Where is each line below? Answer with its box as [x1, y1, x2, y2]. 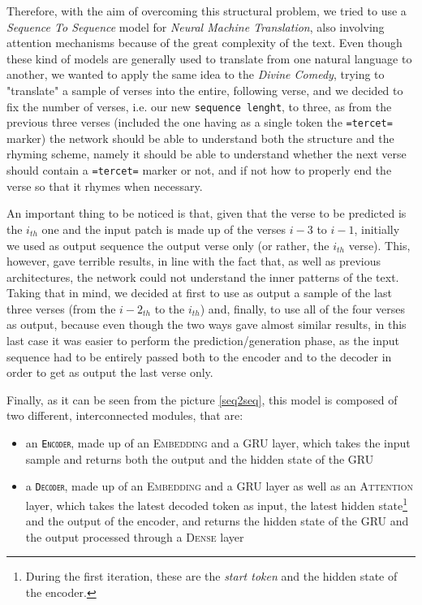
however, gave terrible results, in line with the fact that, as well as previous [6, 253, 381, 270]
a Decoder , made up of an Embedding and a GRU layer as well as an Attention [25, 478, 413, 495]
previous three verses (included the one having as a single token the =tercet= [6, 114, 393, 131]
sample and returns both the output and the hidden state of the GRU [25, 450, 374, 467]
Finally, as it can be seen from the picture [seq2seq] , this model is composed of [6, 391, 398, 408]
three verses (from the [6, 300, 116, 317]
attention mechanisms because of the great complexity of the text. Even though [6, 34, 403, 51]
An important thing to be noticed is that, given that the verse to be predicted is [6, 205, 407, 222]
